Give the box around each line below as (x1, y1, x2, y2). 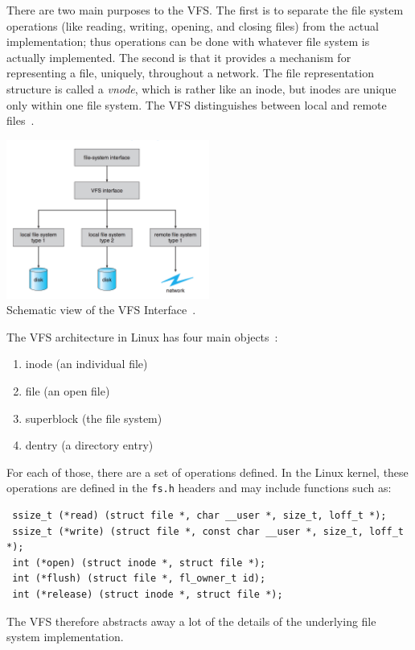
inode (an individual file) (25, 355, 148, 372)
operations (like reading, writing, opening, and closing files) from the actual (6, 17, 379, 34)
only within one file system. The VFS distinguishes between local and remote (6, 96, 387, 113)
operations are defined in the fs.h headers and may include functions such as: (6, 479, 392, 496)
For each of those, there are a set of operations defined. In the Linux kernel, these (6, 463, 409, 480)
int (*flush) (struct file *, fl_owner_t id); (12, 573, 266, 585)
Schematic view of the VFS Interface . (6, 301, 196, 318)
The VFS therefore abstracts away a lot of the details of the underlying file (6, 612, 376, 629)
